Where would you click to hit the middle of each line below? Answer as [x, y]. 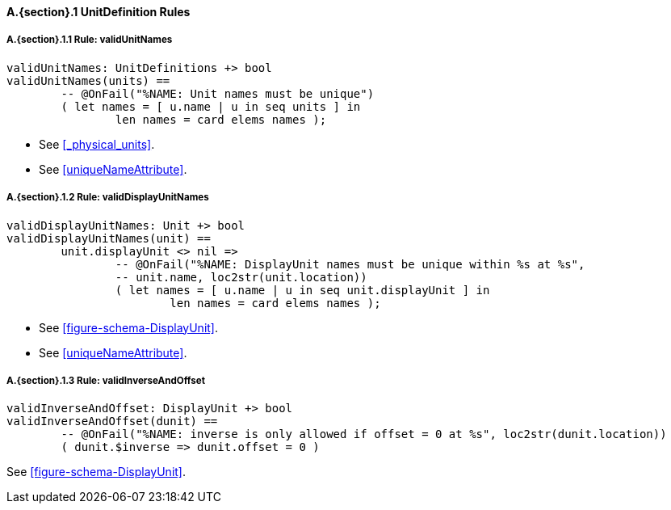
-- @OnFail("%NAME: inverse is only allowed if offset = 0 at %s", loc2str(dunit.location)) [364, 434]
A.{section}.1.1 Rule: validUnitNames [90, 40]
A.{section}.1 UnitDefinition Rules [99, 12]
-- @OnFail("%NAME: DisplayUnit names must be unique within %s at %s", [350, 264]
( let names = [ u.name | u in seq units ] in [211, 106]
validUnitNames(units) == [88, 80]
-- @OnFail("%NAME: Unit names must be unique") [218, 93]
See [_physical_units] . [97, 144]
